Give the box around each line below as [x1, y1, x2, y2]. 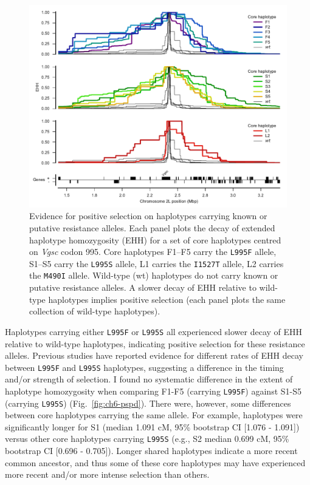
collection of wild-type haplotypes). [29, 305, 160, 317]
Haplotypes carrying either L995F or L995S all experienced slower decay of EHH [5, 325, 303, 337]
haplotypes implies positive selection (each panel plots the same [48, 293, 286, 305]
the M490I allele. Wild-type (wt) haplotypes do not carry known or [29, 269, 278, 282]
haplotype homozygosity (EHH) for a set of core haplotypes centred [29, 233, 281, 246]
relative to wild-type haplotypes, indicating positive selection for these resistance [5, 337, 305, 350]
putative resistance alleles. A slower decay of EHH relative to [29, 281, 257, 294]
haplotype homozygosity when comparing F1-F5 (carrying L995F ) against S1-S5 [5, 384, 301, 397]
